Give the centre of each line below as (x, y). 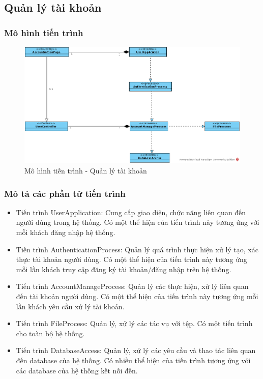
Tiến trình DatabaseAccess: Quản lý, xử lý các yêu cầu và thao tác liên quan (136, 350)
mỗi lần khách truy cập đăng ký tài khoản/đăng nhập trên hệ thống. (124, 269)
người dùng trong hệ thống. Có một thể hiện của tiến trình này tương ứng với (138, 222)
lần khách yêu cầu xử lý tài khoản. (70, 306)
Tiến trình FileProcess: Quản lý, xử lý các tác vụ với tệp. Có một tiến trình (134, 323)
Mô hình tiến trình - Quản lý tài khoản (86, 171)
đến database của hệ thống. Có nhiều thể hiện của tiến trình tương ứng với (133, 360)
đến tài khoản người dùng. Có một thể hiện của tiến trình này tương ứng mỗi (137, 296)
